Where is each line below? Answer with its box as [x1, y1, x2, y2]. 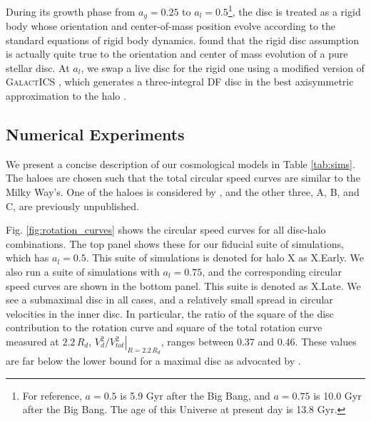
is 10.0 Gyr [313, 388, 362, 402]
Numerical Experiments [6, 123, 185, 145]
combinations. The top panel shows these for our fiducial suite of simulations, [6, 236, 344, 251]
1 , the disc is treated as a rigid [228, 2, 361, 19]
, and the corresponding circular [202, 264, 342, 279]
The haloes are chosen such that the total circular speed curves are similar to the [6, 170, 360, 185]
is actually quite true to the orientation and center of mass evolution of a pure [6, 46, 348, 61]
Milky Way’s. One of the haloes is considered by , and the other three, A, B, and [6, 184, 360, 199]
